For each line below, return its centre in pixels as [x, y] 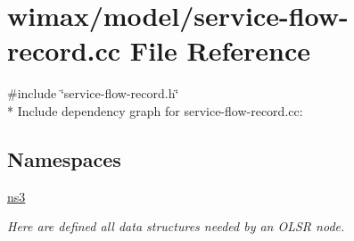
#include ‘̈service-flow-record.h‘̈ [93, 93]
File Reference [220, 50]
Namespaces [64, 158]
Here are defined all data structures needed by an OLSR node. [176, 226]
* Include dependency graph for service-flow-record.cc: [155, 110]
